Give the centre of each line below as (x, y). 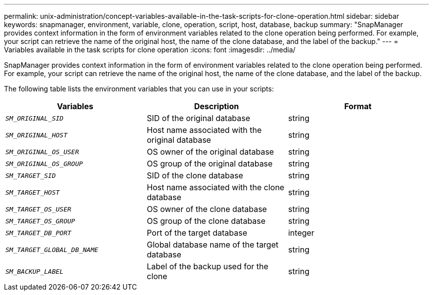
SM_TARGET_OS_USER (39, 209)
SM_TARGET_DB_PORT (39, 233)
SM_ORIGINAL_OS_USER (42, 152)
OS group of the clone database (206, 221)
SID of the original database (198, 118)
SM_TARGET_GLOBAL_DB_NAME (52, 250)
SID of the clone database (195, 175)
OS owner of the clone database (207, 209)
